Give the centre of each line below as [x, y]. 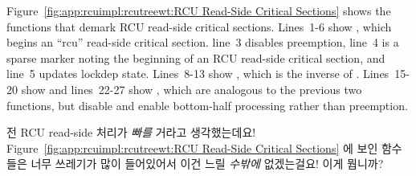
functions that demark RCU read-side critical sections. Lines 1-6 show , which [199, 26]
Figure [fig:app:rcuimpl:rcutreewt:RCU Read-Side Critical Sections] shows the [199, 10]
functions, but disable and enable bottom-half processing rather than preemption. [207, 105]
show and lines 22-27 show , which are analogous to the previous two [192, 89]
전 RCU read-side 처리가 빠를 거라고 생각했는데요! [131, 132]
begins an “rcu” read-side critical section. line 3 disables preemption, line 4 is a [203, 42]
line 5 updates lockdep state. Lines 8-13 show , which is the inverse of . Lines [198, 74]
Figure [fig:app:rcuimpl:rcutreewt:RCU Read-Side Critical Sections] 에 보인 [192, 147]
